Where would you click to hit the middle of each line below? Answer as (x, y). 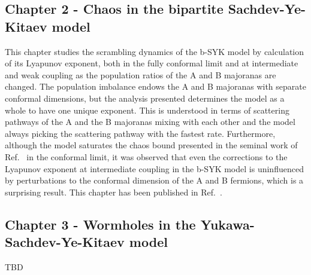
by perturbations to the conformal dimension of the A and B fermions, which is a (154, 180)
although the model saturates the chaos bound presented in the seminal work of (151, 145)
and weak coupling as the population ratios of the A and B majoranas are (141, 74)
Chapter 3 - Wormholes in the (100, 224)
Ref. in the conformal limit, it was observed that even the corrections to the (146, 156)
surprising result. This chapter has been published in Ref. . (114, 192)
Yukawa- (227, 224)
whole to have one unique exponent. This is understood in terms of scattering (147, 110)
